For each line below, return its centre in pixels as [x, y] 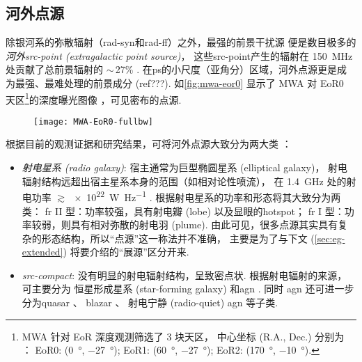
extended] [42, 252]
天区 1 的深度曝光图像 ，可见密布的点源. [94, 98]
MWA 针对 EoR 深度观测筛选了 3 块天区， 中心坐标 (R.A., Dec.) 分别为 [183, 336]
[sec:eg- [330, 238]
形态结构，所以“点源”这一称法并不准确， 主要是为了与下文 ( [178, 238]
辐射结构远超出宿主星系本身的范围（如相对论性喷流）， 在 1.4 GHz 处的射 [189, 181]
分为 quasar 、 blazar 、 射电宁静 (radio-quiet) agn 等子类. [150, 302]
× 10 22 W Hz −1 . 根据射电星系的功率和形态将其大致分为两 [207, 196]
